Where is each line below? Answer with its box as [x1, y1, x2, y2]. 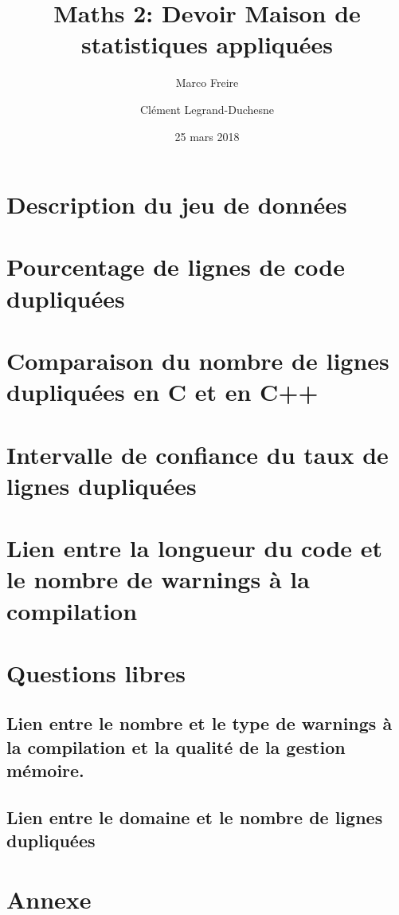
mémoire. [6, 758, 84, 783]
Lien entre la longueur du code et [6, 532, 383, 564]
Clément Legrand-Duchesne [139, 100, 275, 117]
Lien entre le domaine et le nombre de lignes [6, 805, 383, 830]
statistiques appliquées [81, 28, 333, 61]
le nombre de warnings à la [6, 563, 310, 595]
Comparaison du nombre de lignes [6, 344, 389, 377]
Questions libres [6, 656, 186, 689]
